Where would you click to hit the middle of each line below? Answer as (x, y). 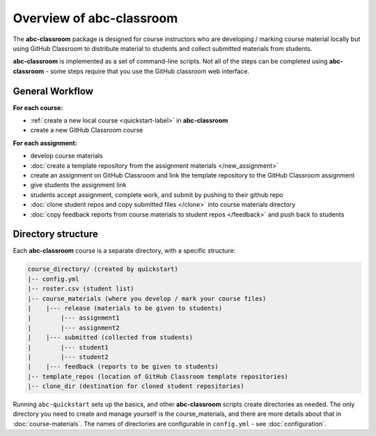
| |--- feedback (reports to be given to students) (123, 367)
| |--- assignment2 (73, 328)
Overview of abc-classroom (95, 18)
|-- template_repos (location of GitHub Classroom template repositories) (158, 376)
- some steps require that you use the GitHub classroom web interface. (148, 71)
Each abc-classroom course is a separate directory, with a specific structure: (124, 251)
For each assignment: (45, 143)
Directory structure (56, 234)
